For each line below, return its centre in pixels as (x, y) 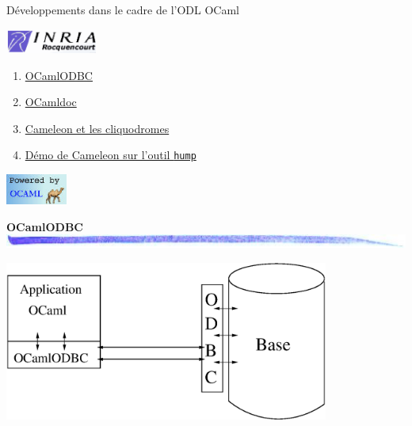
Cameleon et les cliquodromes (97, 128)
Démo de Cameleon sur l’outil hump (111, 155)
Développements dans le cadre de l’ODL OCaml (123, 10)
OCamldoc (51, 102)
